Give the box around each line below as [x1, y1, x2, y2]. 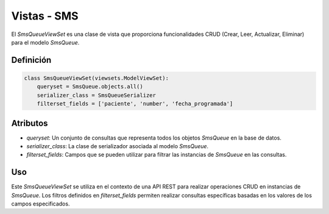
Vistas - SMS [11, 9, 79, 23]
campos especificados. [11, 200, 70, 207]
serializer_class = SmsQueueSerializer [37, 91, 157, 99]
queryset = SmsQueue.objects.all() [37, 83, 143, 90]
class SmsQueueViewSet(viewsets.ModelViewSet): [24, 74, 169, 82]
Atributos [11, 118, 48, 128]
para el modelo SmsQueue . [11, 38, 80, 46]
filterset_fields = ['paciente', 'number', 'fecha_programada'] [37, 101, 233, 107]
